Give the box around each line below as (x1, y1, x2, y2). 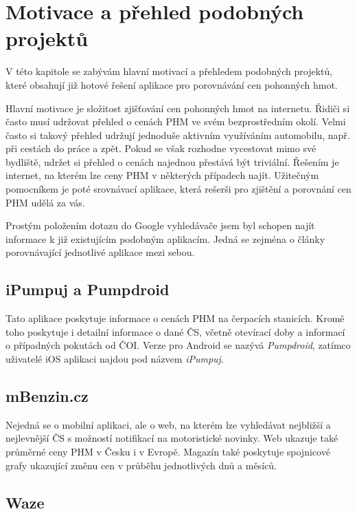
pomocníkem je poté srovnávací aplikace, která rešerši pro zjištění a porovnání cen (5, 182, 352, 196)
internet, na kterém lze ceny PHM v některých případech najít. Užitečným (5, 168, 319, 182)
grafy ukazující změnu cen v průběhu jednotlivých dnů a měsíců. (5, 458, 277, 472)
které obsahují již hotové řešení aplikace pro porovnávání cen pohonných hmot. (5, 77, 338, 92)
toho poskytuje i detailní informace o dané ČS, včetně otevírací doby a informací (5, 324, 345, 339)
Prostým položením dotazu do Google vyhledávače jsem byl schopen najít (5, 218, 315, 233)
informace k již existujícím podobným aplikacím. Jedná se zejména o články (5, 231, 325, 246)
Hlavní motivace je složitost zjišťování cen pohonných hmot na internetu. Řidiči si (5, 100, 350, 115)
